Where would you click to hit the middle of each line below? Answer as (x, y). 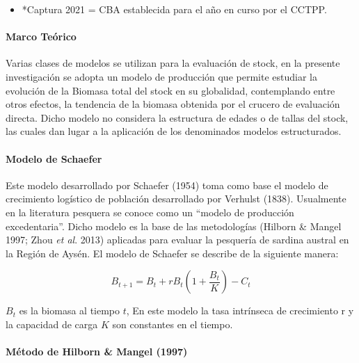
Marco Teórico (41, 37)
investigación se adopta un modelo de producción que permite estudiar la (161, 76)
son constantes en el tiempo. (173, 324)
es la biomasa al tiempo (70, 310)
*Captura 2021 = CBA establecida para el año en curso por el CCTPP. (174, 9)
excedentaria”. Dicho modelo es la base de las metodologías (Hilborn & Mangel (174, 226)
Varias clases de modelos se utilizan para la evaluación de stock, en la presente (173, 63)
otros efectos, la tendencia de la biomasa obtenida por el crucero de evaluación (173, 104)
